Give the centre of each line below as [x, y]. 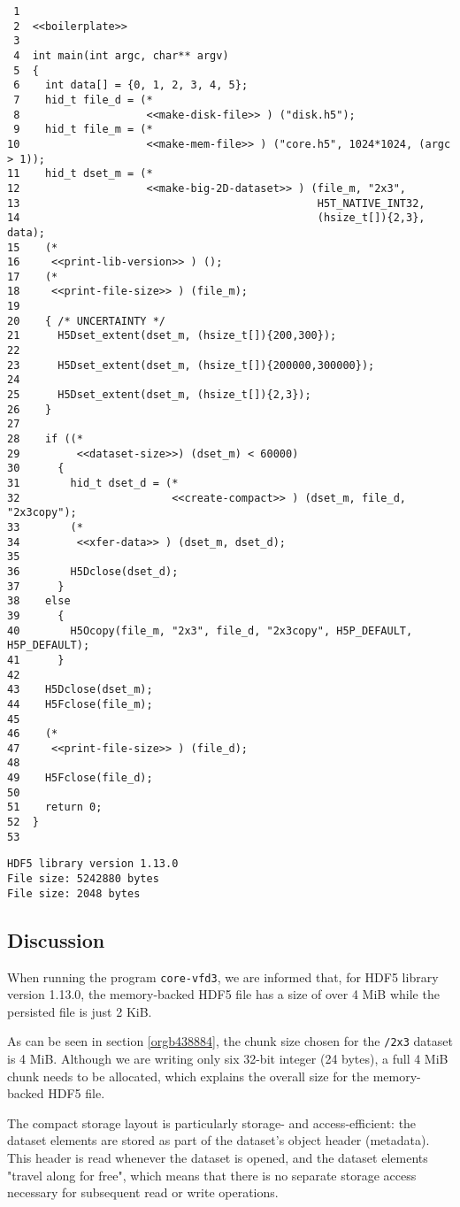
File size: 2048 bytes [74, 893]
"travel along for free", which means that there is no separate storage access [212, 1175]
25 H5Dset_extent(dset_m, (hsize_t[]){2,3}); [159, 395]
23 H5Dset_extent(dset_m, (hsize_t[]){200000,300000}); [191, 365]
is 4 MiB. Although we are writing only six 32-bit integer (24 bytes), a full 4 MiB [228, 1059]
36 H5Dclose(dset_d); [93, 571]
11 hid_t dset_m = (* [80, 174]
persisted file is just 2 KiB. [80, 1011]
